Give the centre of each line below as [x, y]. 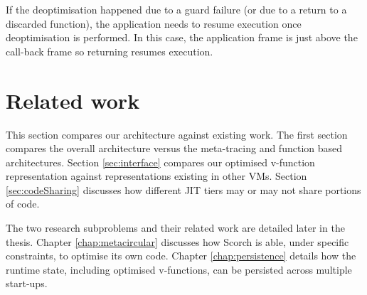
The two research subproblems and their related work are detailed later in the [175, 228]
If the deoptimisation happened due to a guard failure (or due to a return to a [176, 9]
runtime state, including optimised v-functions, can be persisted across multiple [179, 269]
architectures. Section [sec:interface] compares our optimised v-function [160, 162]
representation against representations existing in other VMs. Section [156, 176]
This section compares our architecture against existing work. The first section [177, 134]
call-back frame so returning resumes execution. [110, 51]
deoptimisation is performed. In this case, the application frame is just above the [182, 37]
